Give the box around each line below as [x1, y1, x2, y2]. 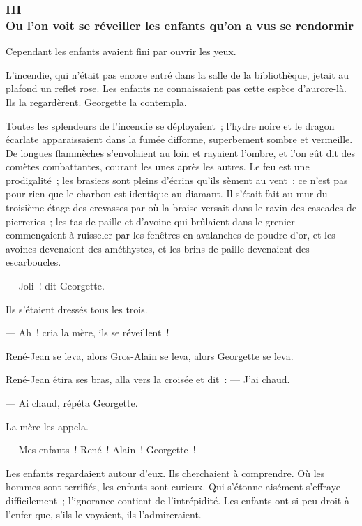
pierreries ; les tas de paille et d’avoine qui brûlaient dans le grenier [6, 213, 295, 228]
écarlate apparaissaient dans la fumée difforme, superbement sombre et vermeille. [6, 132, 353, 146]
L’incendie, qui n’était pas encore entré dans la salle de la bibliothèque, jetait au [6, 67, 349, 82]
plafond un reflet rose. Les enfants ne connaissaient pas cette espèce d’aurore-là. [6, 81, 347, 96]
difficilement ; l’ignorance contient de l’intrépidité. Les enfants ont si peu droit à [6, 493, 349, 507]
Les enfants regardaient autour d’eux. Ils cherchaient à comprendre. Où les [6, 465, 325, 480]
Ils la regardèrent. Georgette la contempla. [6, 94, 187, 109]
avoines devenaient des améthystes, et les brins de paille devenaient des [6, 241, 310, 255]
